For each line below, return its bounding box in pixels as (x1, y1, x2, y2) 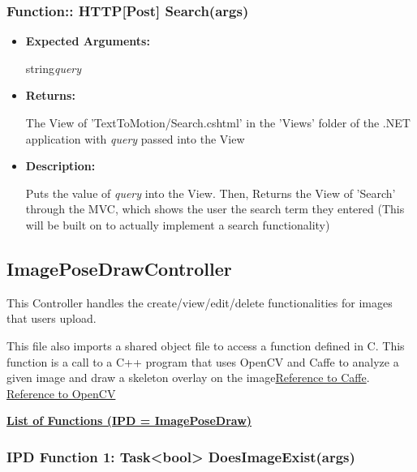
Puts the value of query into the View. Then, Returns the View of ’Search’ (25, 184, 396, 201)
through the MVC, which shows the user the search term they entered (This (25, 200, 405, 217)
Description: (25, 157, 96, 174)
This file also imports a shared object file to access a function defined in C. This (6, 337, 405, 354)
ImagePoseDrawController (6, 255, 232, 281)
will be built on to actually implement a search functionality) (25, 216, 330, 233)
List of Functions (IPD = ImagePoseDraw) (6, 412, 252, 429)
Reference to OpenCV (6, 384, 116, 401)
